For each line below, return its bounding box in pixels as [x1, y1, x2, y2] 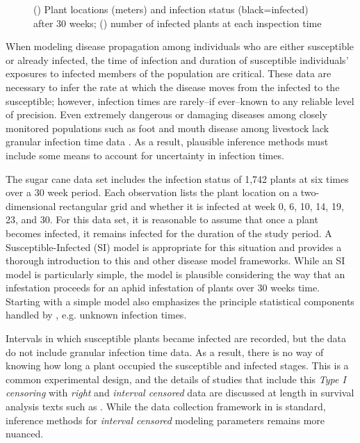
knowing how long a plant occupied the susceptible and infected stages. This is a [6, 358, 349, 373]
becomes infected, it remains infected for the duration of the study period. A [6, 225, 332, 240]
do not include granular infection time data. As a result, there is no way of [6, 344, 324, 359]
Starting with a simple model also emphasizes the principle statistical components [6, 293, 354, 308]
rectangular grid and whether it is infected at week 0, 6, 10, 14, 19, [59, 198, 344, 213]
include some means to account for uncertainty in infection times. [6, 147, 284, 162]
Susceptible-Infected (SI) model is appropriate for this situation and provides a [6, 239, 342, 254]
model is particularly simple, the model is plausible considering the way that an [6, 266, 345, 281]
